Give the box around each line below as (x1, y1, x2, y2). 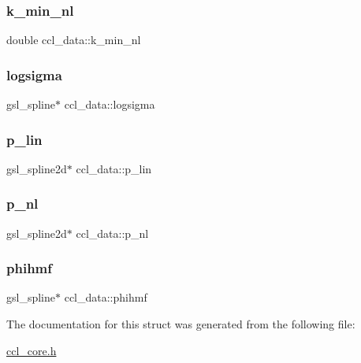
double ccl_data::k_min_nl (6, 31, 141, 48)
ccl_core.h (6, 342, 57, 358)
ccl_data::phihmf (64, 289, 147, 306)
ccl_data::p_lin (76, 160, 152, 176)
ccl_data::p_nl (76, 224, 149, 241)
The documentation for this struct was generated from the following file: (6, 316, 355, 332)
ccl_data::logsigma (64, 96, 155, 113)
